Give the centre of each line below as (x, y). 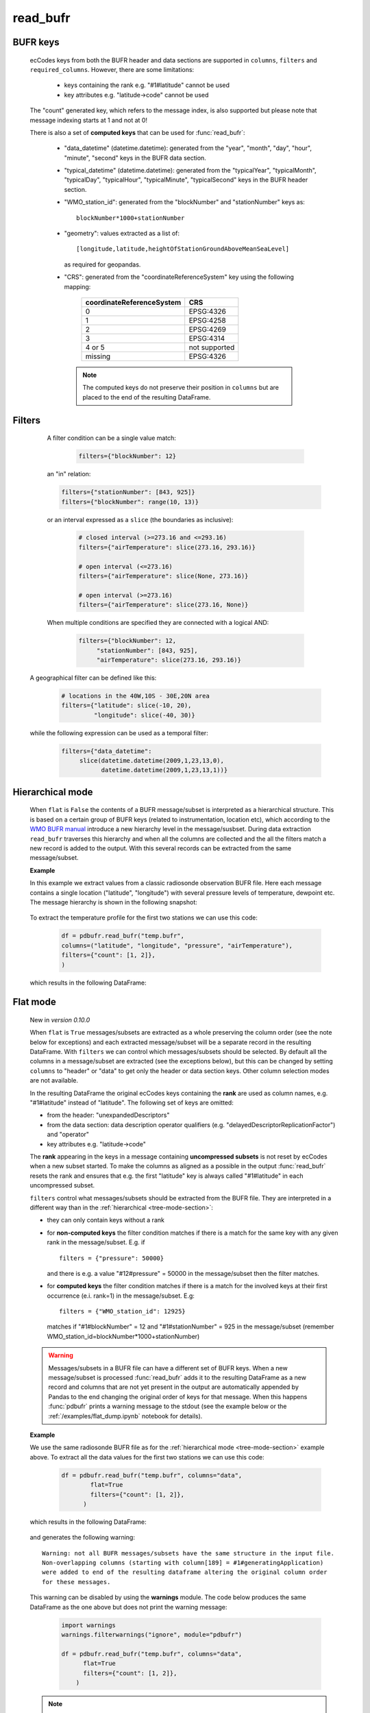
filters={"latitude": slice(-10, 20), (126, 705)
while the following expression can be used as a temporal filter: (119, 732)
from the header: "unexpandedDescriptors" (108, 1115)
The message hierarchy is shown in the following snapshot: (114, 902)
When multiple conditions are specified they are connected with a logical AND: (158, 623)
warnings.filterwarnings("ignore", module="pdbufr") (152, 1635)
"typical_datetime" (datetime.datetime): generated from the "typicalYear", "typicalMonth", (190, 171)
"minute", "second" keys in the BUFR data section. (135, 158)
